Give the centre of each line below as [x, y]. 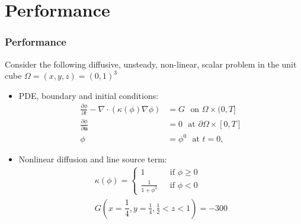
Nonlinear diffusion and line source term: [93, 159]
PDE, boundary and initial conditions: [89, 95]
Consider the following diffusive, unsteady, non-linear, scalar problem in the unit [151, 64]
